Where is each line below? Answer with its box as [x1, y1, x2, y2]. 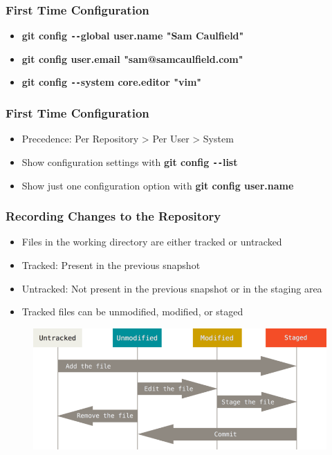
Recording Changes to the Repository [6, 207, 221, 225]
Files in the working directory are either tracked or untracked [21, 234, 282, 249]
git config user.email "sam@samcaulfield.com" [21, 51, 243, 66]
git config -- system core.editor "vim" [21, 75, 202, 89]
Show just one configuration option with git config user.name [21, 178, 294, 192]
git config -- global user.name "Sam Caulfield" [21, 28, 244, 43]
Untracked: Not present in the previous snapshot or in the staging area [21, 281, 322, 295]
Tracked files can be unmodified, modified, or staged [21, 304, 243, 319]
